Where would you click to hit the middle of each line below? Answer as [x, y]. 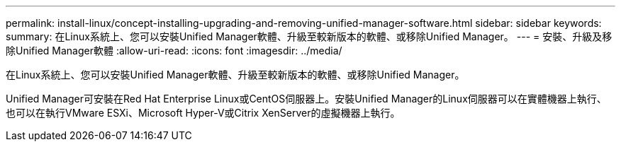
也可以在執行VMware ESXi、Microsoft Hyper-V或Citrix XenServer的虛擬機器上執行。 [203, 113]
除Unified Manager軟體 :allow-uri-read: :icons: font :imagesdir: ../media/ [174, 51]
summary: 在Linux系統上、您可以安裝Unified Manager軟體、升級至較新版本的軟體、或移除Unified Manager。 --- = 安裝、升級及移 [309, 36]
